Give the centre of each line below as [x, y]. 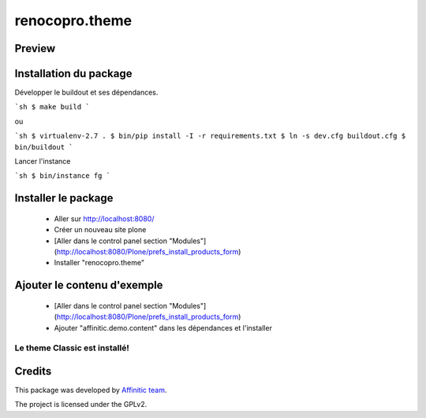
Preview [35, 48]
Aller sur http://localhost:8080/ [104, 218]
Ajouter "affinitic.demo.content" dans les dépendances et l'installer [163, 327]
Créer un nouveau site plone [100, 230]
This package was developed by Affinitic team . [91, 390]
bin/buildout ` [44, 147]
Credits [33, 371]
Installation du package [74, 74]
